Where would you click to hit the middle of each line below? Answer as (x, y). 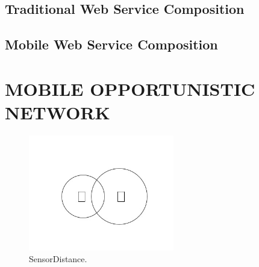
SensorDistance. (58, 259)
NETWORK (58, 112)
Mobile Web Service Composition (111, 44)
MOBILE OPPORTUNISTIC (130, 88)
